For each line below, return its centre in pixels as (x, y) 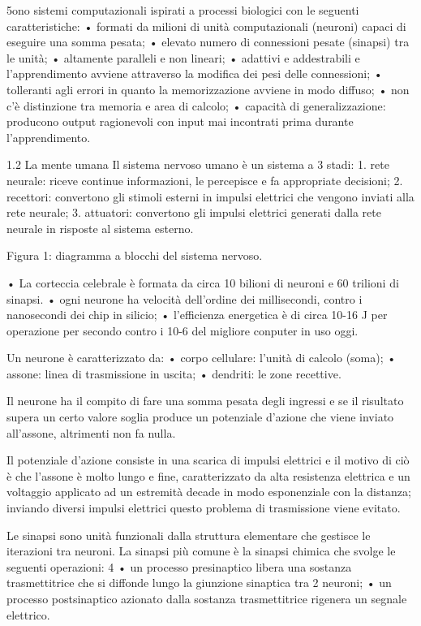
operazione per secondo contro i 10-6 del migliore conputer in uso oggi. (183, 330)
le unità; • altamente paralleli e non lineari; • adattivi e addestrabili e (183, 57)
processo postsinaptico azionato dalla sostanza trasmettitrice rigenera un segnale (207, 598)
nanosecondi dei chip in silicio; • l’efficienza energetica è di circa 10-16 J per (197, 315)
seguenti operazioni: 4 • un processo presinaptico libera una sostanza (179, 566)
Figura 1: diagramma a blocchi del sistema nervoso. (135, 255)
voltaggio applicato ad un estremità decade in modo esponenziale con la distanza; (209, 492)
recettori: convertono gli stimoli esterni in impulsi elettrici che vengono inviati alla (210, 196)
